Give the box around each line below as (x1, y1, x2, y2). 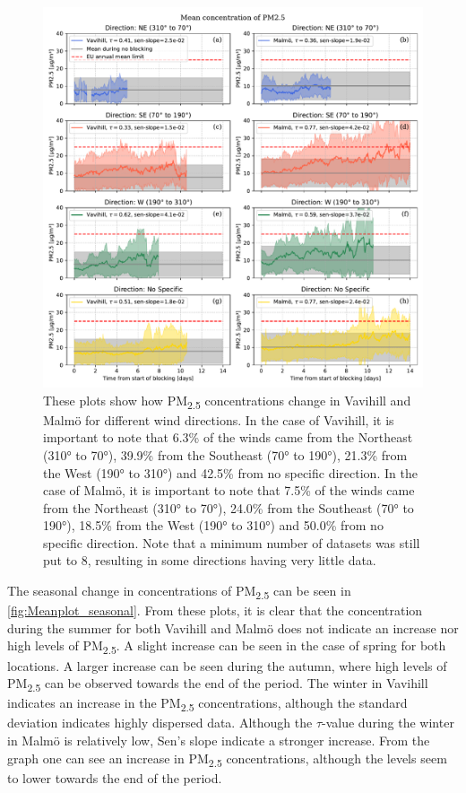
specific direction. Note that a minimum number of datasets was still (43, 533, 420, 552)
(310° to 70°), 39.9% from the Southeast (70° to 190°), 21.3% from (43, 445, 408, 464)
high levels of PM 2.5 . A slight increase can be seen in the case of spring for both (7, 636, 446, 658)
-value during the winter (322, 713, 454, 732)
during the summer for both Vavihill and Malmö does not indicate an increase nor (7, 618, 459, 637)
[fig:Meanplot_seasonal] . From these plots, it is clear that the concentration (7, 601, 423, 620)
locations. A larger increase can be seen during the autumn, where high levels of (7, 656, 447, 675)
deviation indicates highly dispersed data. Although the (7, 713, 313, 732)
